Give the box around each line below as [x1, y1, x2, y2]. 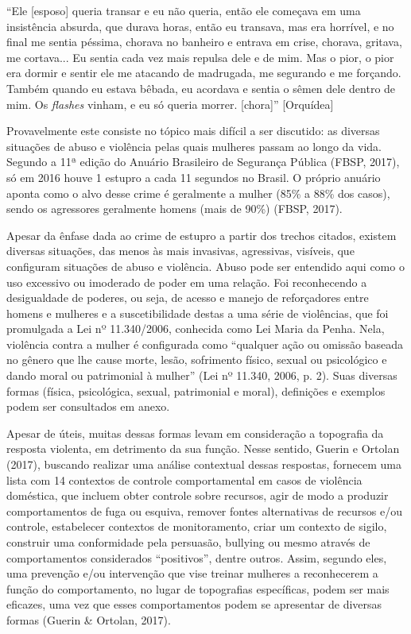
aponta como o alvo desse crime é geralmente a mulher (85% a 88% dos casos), [6, 184, 390, 201]
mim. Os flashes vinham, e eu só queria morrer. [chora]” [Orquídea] [6, 95, 334, 112]
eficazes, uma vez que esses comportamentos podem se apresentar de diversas [6, 596, 382, 613]
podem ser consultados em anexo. [6, 398, 170, 415]
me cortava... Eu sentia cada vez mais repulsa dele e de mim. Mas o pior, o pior [6, 48, 394, 65]
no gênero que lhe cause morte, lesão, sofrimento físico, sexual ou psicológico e [6, 351, 387, 368]
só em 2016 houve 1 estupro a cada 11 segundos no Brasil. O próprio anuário [6, 168, 381, 185]
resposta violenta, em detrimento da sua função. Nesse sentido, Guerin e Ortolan [6, 440, 400, 457]
